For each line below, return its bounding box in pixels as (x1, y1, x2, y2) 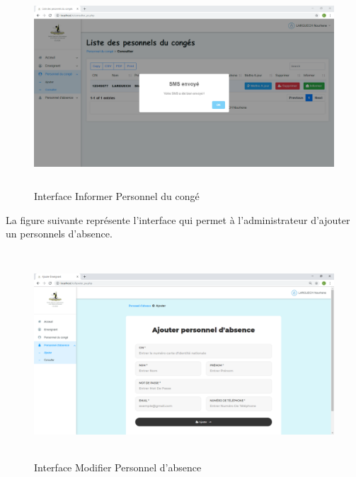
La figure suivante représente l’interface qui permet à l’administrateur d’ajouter (6, 212, 350, 227)
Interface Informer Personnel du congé (34, 189, 200, 204)
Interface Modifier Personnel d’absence (34, 460, 202, 475)
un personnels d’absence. (6, 226, 113, 241)
